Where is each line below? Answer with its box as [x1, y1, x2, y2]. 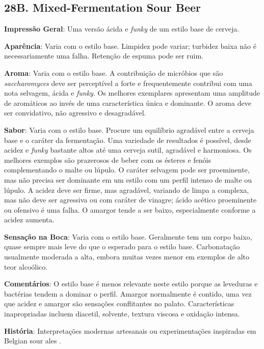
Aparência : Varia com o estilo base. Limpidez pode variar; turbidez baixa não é [4, 40, 256, 51]
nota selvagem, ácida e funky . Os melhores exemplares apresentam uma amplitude [4, 88, 260, 98]
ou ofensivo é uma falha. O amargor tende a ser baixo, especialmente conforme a [4, 204, 256, 215]
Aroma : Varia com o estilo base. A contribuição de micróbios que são [4, 67, 223, 78]
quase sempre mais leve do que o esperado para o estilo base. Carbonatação [4, 241, 240, 252]
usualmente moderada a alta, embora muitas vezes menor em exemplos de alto [4, 251, 250, 262]
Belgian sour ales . [4, 335, 61, 346]
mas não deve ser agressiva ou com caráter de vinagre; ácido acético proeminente [4, 194, 257, 205]
